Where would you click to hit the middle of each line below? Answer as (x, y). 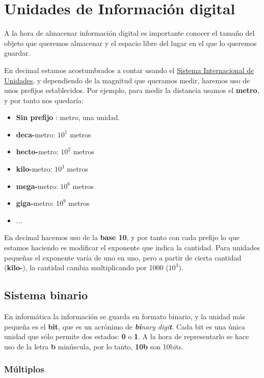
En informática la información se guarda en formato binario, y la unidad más (125, 316)
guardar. (17, 53)
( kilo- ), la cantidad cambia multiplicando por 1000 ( (86, 267)
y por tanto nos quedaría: (44, 100)
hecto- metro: (37, 151)
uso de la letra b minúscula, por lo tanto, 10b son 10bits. (94, 346)
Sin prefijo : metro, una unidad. (68, 117)
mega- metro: (37, 186)
